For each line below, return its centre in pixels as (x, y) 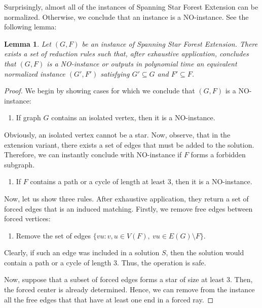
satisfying (115, 73)
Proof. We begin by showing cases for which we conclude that (100, 91)
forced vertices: (27, 218)
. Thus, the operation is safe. (161, 262)
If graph (28, 117)
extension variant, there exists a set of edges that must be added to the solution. (129, 144)
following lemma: (30, 27)
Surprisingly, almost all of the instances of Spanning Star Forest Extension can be (131, 7)
